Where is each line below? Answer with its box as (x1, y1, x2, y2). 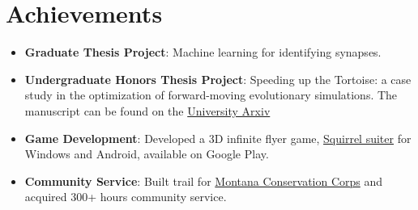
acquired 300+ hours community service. (24, 188, 227, 205)
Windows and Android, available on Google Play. (24, 145, 269, 162)
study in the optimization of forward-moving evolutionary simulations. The (24, 86, 398, 103)
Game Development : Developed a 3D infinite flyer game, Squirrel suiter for (24, 129, 412, 146)
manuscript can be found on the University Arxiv (24, 102, 271, 119)
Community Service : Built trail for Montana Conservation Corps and (24, 172, 383, 189)
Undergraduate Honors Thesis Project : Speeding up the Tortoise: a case (24, 70, 412, 87)
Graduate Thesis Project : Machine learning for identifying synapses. (24, 44, 382, 61)
